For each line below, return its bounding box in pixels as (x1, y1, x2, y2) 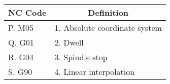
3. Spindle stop (54, 51, 108, 63)
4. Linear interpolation (54, 66, 135, 77)
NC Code (8, 7, 47, 18)
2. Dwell (54, 36, 84, 48)
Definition (88, 7, 129, 18)
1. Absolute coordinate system (54, 22, 162, 33)
